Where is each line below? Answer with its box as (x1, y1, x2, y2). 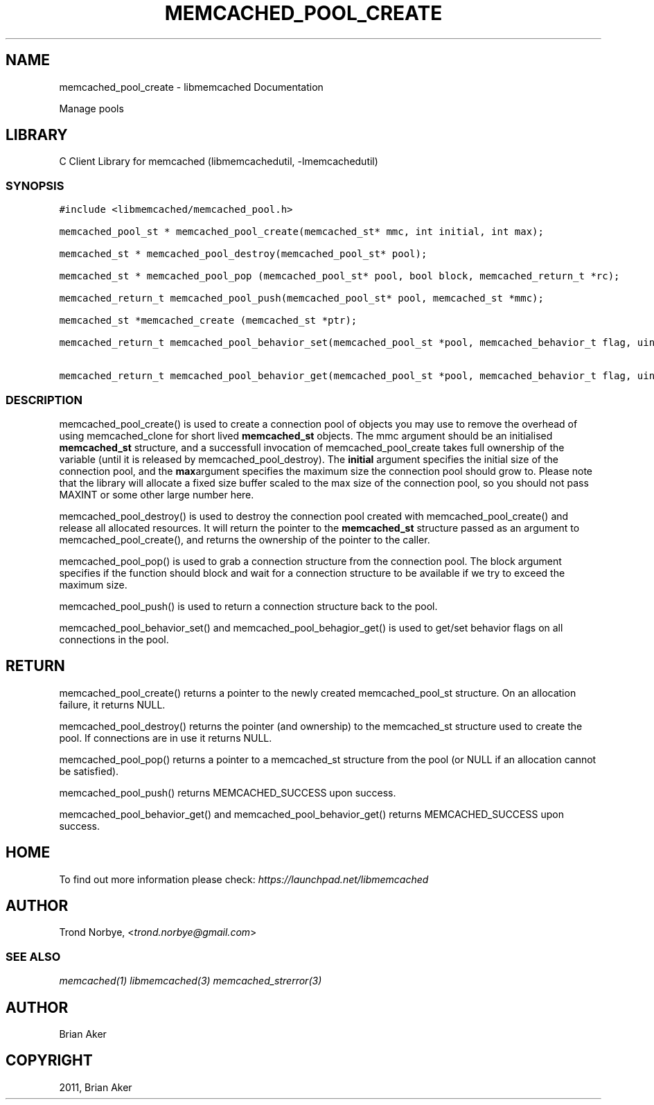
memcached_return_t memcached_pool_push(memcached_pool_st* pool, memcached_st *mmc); (59, 293, 544, 304)
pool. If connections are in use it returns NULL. (59, 731, 272, 744)
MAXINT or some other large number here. (59, 488, 254, 501)
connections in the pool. (59, 633, 169, 645)
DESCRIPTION (6, 392, 83, 407)
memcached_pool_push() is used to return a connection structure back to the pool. (59, 600, 438, 612)
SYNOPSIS (6, 178, 64, 193)
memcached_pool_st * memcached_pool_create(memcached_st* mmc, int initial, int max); (59, 226, 544, 238)
